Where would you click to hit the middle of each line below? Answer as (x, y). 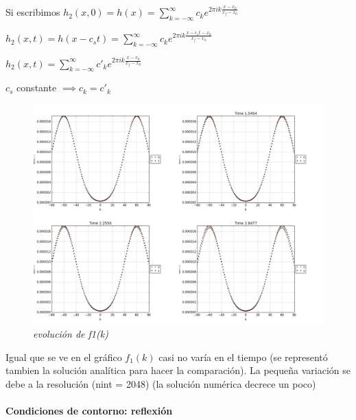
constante (37, 87)
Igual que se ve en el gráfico (64, 357)
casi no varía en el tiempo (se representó (243, 357)
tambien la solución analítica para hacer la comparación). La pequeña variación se (178, 370)
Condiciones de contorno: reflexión (89, 411)
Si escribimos (33, 12)
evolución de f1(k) (71, 334)
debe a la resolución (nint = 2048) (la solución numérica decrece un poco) (161, 383)
